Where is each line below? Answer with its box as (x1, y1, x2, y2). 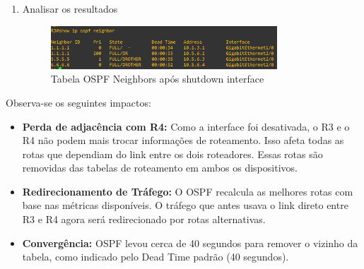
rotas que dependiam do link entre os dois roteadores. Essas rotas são (22, 146, 323, 161)
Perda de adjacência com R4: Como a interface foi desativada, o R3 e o (22, 119, 350, 133)
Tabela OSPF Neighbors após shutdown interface (50, 71, 264, 86)
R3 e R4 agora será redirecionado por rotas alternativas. (22, 212, 266, 227)
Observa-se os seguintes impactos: (6, 95, 151, 109)
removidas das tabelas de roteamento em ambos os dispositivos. (22, 160, 298, 175)
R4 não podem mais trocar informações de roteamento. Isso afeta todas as (22, 133, 344, 148)
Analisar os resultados (22, 1, 118, 16)
